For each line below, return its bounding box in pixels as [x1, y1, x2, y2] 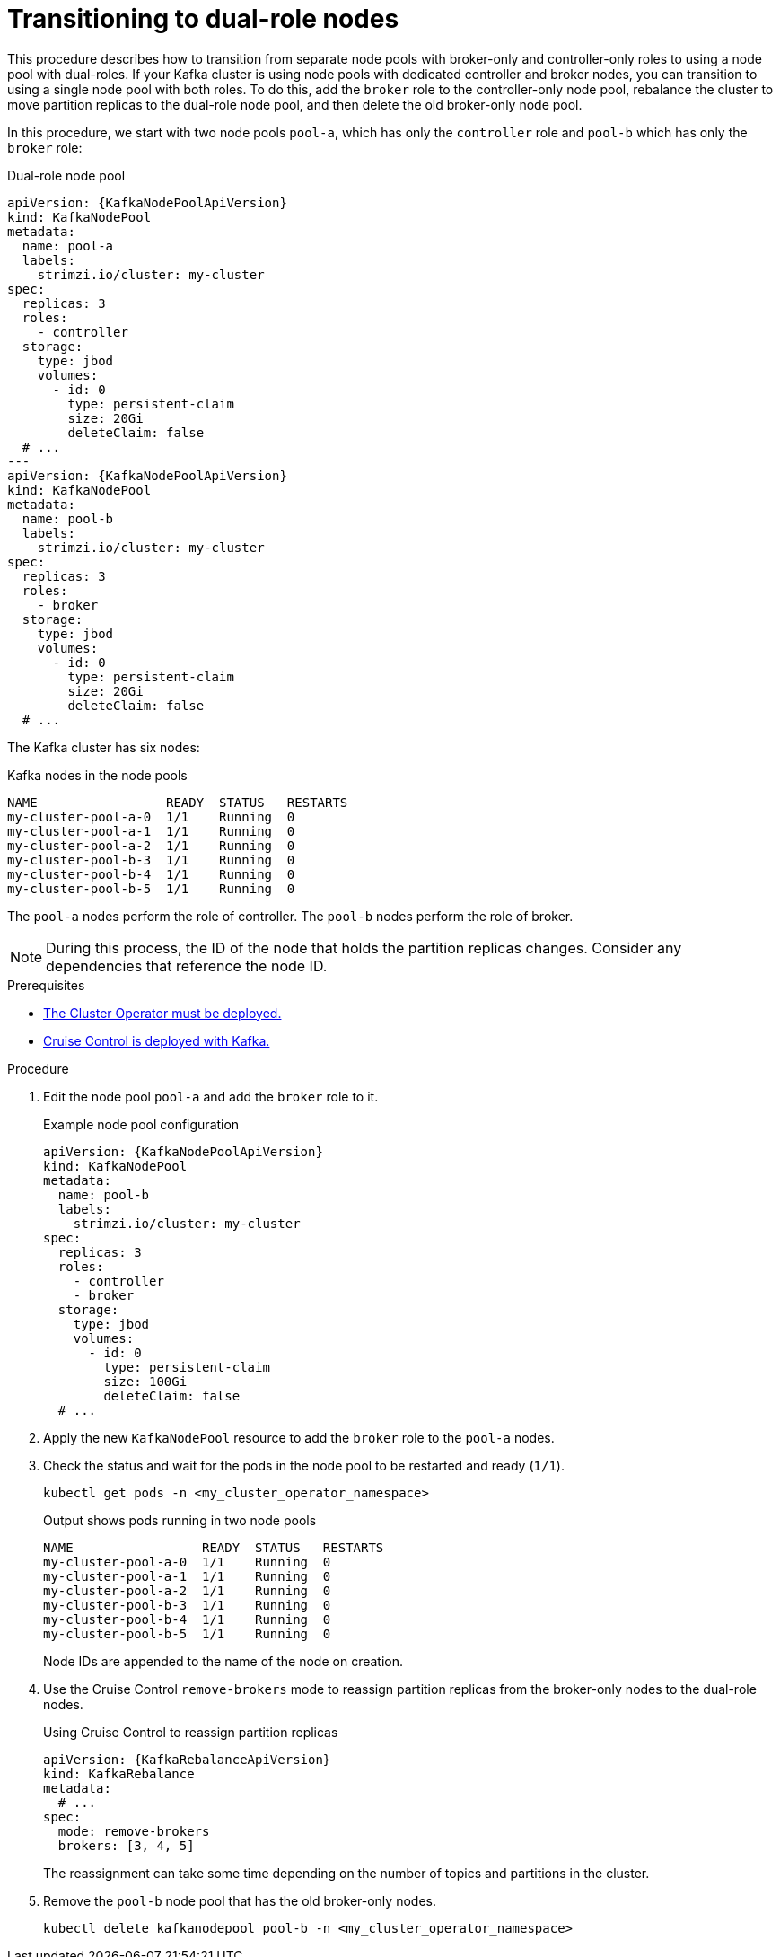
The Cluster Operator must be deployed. [43, 1005, 282, 1021]
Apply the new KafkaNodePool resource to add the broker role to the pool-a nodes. [43, 1429, 555, 1445]
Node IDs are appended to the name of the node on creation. [43, 1653, 403, 1669]
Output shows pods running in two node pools [43, 1512, 317, 1528]
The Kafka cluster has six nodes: [7, 739, 200, 755]
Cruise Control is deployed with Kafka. [43, 1032, 270, 1049]
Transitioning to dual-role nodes [7, 4, 399, 34]
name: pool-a [22, 238, 114, 253]
